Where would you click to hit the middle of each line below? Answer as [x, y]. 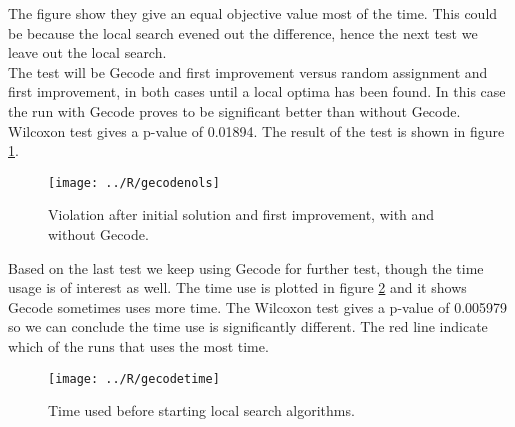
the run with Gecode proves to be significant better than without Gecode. [234, 110]
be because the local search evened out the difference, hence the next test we [243, 32]
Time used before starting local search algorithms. [201, 410]
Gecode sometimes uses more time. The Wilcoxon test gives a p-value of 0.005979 [258, 306]
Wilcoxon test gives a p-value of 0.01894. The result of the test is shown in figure [256, 130]
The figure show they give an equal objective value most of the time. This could [253, 13]
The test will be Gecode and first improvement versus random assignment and [248, 71]
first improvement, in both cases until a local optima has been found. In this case [257, 91]
